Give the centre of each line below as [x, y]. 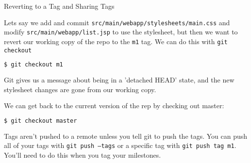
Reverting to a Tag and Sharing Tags [59, 6]
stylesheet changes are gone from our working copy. [80, 89]
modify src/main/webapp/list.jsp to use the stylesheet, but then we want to [121, 32]
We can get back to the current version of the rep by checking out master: [114, 106]
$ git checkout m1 [33, 65]
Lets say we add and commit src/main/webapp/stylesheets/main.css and [117, 22]
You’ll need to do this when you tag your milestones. [83, 155]
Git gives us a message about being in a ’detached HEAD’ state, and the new [119, 80]
